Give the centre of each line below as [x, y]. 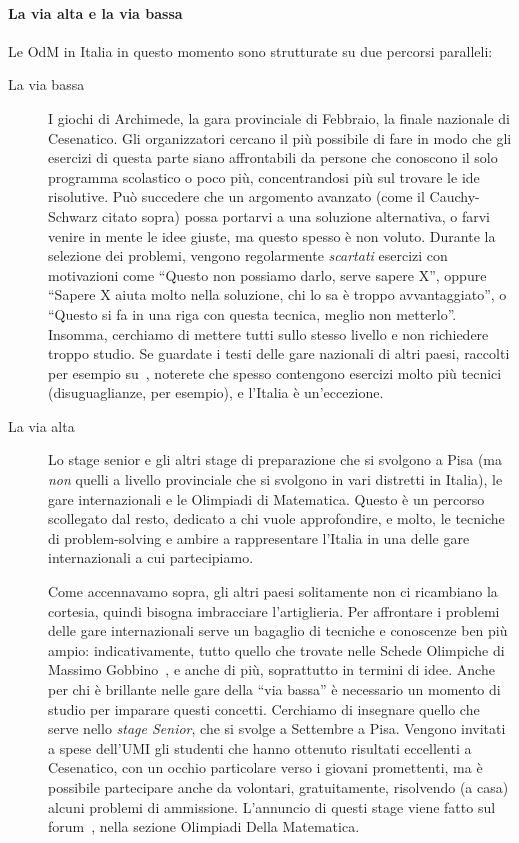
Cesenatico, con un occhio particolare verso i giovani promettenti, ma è [265, 767]
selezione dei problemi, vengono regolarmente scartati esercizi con [248, 255]
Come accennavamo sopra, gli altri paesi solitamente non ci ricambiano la [273, 591]
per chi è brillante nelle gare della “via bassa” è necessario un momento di [274, 689]
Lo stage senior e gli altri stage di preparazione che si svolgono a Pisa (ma [275, 459]
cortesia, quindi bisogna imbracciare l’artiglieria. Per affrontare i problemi [274, 610]
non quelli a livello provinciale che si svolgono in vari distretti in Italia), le [275, 479]
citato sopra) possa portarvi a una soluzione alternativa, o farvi [296, 215]
